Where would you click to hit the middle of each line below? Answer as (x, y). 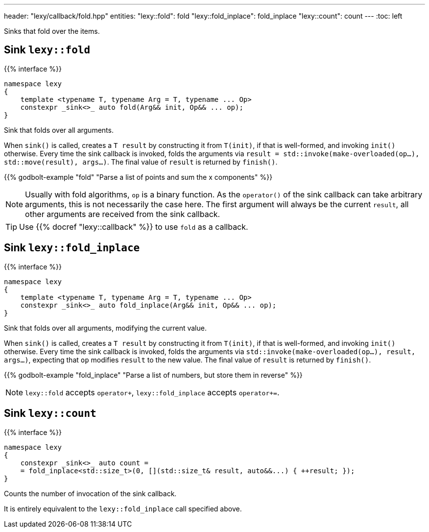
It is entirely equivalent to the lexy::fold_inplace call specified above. (123, 508)
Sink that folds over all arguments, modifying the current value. (105, 328)
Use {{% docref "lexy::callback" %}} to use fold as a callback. (134, 227)
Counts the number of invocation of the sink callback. (90, 493)
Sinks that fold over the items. (52, 31)
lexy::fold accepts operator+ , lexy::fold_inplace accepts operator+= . (152, 392)
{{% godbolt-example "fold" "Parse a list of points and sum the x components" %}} (138, 177)
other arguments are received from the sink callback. (123, 214)
